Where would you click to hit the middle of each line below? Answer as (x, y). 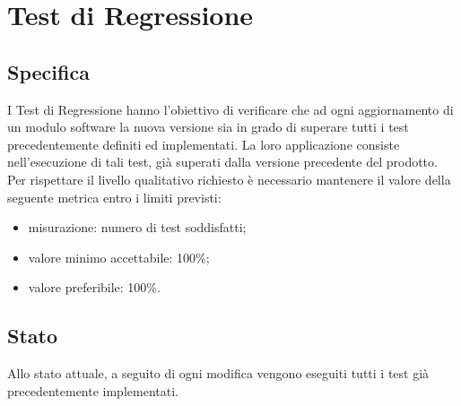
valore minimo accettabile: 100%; (119, 257)
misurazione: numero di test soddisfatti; (137, 227)
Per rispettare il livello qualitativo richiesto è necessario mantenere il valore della (229, 179)
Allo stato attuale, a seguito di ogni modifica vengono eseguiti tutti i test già (218, 373)
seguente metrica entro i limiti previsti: (114, 197)
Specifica (48, 71)
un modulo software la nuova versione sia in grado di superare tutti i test (208, 127)
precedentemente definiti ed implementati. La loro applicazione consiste (204, 144)
